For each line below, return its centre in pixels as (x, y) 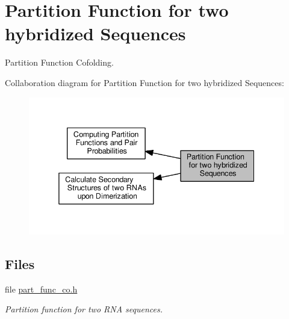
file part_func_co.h (41, 289)
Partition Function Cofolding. (59, 62)
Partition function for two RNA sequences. (84, 309)
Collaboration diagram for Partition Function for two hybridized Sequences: (144, 82)
